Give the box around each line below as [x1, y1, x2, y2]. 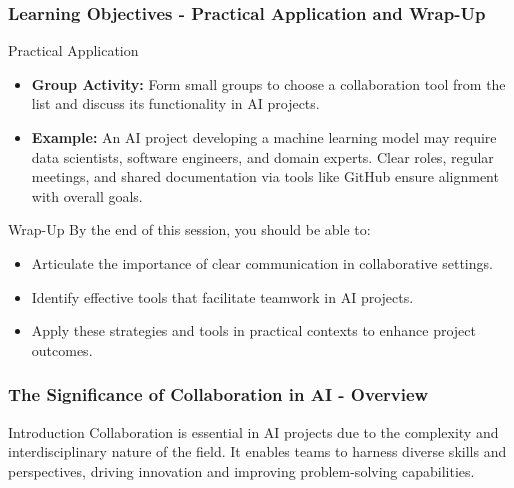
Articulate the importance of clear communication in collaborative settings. [31, 252, 493, 273]
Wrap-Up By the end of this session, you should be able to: [8, 219, 371, 240]
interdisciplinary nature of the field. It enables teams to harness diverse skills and [8, 441, 507, 462]
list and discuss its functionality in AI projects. [31, 93, 320, 114]
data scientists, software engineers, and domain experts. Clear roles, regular [31, 146, 494, 167]
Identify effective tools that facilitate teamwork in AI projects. [31, 286, 414, 307]
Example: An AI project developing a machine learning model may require [31, 127, 497, 147]
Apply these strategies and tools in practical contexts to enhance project [31, 320, 477, 341]
